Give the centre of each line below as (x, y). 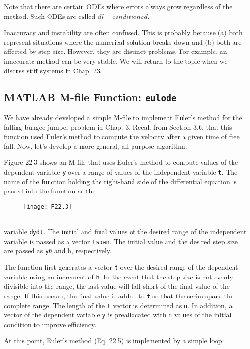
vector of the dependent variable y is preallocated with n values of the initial (118, 315)
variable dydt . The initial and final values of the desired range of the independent (125, 231)
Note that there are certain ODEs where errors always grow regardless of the (118, 6)
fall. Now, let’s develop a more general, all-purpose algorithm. (96, 146)
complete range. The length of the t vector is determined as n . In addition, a (118, 305)
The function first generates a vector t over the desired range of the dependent (121, 267)
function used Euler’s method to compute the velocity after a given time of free (122, 136)
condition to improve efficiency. (50, 324)
